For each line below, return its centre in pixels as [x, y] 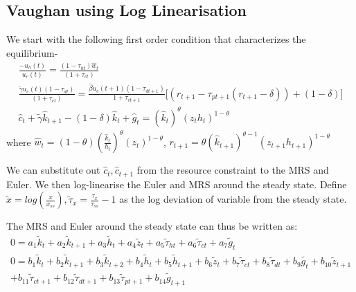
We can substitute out [53, 170]
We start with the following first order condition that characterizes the [156, 39]
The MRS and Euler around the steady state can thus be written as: [152, 226]
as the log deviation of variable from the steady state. [233, 199]
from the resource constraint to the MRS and [233, 170]
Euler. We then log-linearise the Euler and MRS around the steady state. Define [177, 184]
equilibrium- [32, 52]
